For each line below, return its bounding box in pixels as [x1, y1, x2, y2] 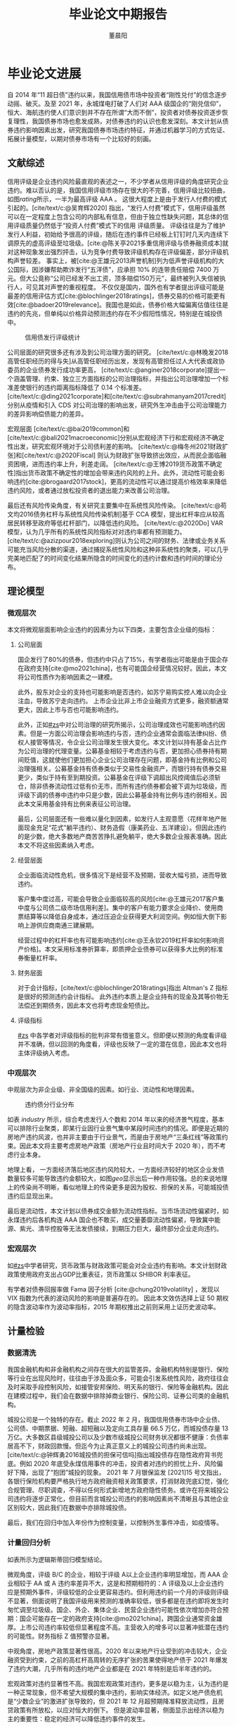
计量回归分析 [7, 1538, 51, 1548]
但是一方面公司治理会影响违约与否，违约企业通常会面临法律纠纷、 [29, 730, 221, 738]
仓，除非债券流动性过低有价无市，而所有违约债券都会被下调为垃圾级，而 [17, 782, 227, 791]
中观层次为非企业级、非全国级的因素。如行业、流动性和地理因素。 [7, 1085, 198, 1094]
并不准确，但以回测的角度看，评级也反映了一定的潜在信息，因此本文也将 [17, 1040, 227, 1049]
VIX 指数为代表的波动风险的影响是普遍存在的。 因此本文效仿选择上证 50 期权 [7, 1294, 229, 1302]
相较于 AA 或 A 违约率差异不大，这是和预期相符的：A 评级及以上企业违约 [13, 1579, 224, 1587]
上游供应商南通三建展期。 [23, 921, 98, 930]
